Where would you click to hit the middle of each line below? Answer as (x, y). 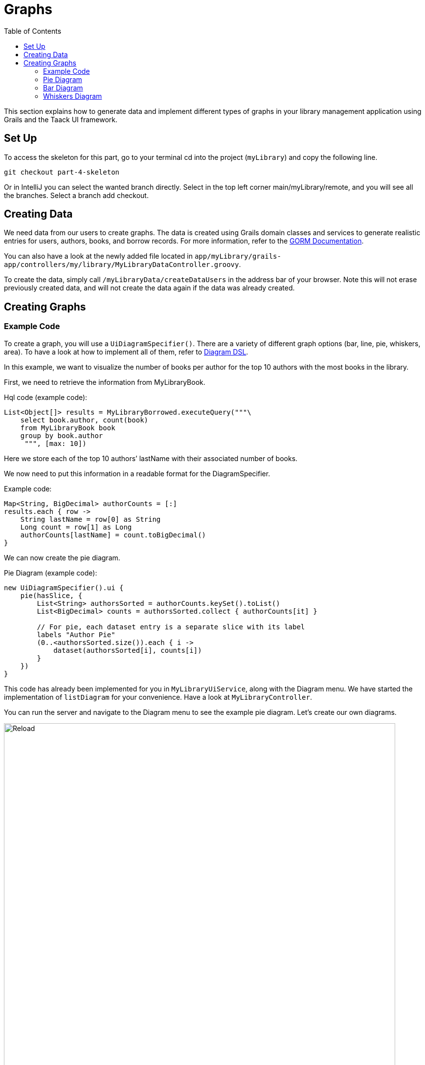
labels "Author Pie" (76, 634)
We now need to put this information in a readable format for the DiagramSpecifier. (137, 473)
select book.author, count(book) (84, 420)
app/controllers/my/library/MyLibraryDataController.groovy (122, 265)
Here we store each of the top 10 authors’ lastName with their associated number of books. (151, 458)
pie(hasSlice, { (51, 595)
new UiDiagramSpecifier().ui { (64, 588)
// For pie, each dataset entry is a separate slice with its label (171, 627)
